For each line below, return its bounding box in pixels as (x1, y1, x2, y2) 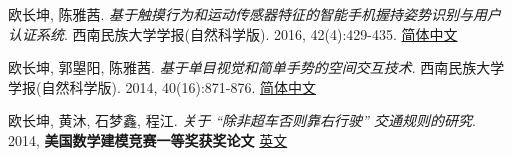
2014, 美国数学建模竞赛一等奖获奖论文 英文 (8, 129, 288, 150)
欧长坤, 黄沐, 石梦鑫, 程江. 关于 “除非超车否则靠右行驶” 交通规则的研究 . (8, 110, 476, 131)
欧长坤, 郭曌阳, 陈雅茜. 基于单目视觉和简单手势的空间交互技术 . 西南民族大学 (8, 57, 505, 78)
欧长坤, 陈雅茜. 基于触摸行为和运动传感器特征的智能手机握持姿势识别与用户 (8, 4, 502, 24)
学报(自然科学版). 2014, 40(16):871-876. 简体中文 (8, 76, 316, 97)
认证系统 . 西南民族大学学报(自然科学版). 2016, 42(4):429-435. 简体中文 (8, 23, 458, 44)
